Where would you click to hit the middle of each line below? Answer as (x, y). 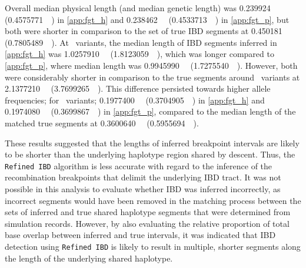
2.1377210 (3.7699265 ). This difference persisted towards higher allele (138, 88)
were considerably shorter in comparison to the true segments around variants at (152, 77)
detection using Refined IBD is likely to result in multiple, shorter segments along (153, 246)
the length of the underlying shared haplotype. (89, 258)
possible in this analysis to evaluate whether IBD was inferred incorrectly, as (143, 188)
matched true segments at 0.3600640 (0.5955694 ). (102, 123)
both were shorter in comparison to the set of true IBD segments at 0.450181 (144, 31)
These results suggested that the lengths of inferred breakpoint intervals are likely (152, 143)
